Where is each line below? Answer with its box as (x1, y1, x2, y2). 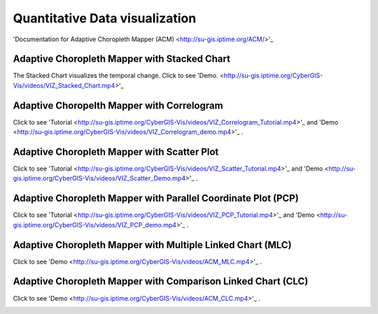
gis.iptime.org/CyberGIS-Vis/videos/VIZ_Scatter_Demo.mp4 (13, 174, 185, 183)
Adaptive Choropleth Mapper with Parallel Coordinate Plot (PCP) (13, 192, 299, 204)
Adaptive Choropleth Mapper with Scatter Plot (13, 145, 219, 157)
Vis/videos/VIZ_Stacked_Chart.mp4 (13, 81, 115, 90)
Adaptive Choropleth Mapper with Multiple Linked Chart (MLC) (13, 238, 292, 251)
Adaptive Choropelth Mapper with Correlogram (13, 99, 223, 111)
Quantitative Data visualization (13, 10, 197, 26)
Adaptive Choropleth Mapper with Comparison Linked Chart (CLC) (13, 276, 309, 287)
